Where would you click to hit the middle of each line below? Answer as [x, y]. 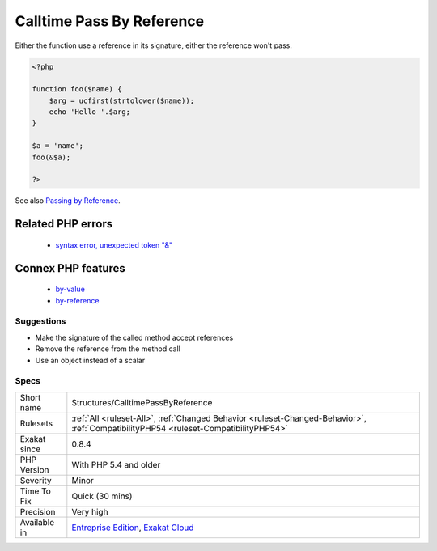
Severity [36, 480]
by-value [70, 289]
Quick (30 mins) [102, 496]
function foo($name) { [77, 89]
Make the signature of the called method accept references [134, 337]
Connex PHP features [70, 268]
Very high [90, 511]
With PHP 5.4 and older [116, 464]
